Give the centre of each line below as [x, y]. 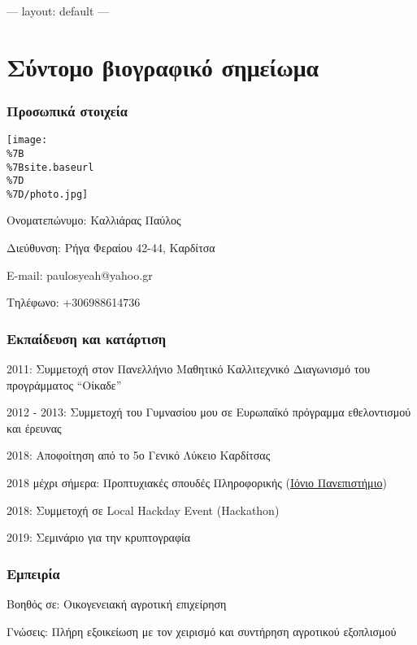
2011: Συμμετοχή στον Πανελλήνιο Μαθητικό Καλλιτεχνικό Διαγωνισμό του [189, 369]
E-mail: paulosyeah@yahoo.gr [80, 275]
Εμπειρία [33, 573]
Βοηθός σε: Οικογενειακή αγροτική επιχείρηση [117, 604]
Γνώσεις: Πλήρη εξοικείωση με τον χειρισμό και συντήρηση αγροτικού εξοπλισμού [202, 631]
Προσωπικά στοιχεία [67, 110]
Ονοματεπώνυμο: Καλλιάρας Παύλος [94, 220]
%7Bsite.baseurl [50, 167]
